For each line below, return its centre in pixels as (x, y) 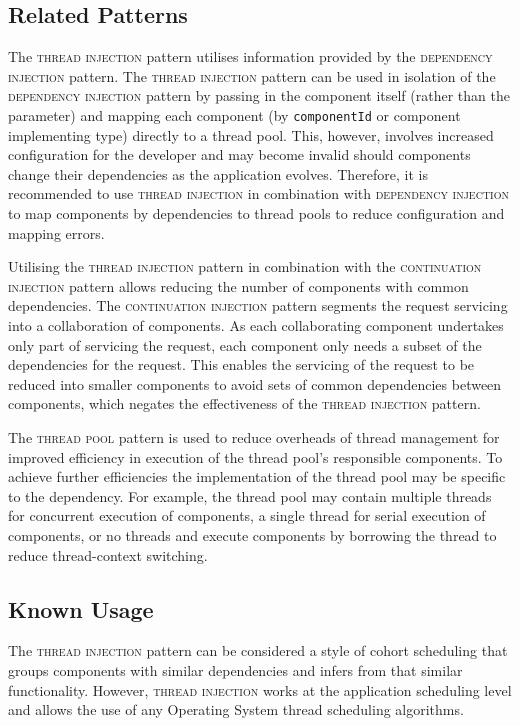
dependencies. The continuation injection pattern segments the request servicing (258, 305)
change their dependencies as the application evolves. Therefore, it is (218, 173)
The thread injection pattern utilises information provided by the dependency (250, 56)
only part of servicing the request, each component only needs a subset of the (245, 344)
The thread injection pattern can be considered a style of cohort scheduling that (258, 650)
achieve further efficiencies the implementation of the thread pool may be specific (257, 476)
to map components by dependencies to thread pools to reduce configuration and (256, 213)
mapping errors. (56, 232)
